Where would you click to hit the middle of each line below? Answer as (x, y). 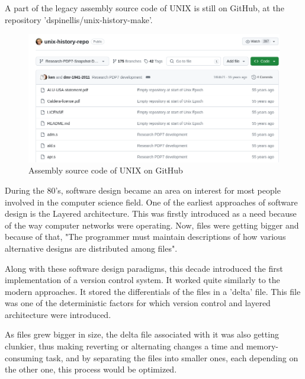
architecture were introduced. (58, 314)
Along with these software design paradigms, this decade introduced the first (144, 268)
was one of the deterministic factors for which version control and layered (138, 303)
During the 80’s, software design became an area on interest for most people (143, 190)
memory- (262, 346)
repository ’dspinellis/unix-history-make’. (79, 19)
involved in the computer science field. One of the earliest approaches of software (151, 202)
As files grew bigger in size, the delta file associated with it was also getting (142, 334)
